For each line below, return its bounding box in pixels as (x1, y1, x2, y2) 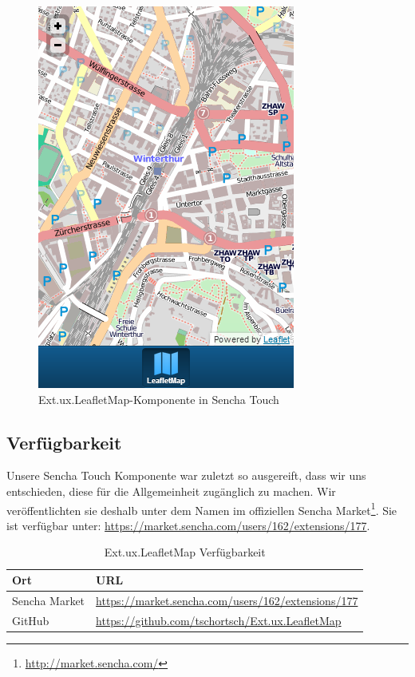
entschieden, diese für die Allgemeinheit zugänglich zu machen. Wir (6, 482, 336, 499)
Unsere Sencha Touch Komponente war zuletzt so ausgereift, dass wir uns (6, 467, 366, 484)
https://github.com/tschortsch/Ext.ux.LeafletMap (96, 612, 342, 628)
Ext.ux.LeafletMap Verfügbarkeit (104, 544, 266, 560)
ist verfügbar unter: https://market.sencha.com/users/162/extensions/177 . (6, 517, 370, 533)
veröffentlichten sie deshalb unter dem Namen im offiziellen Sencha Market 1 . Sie (6, 499, 397, 518)
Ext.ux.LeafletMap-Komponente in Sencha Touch (38, 390, 279, 407)
